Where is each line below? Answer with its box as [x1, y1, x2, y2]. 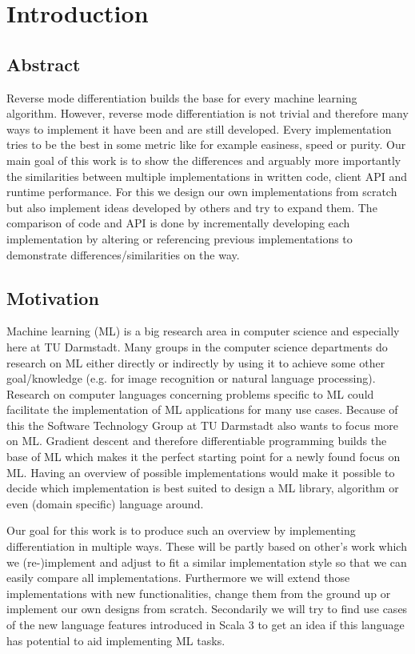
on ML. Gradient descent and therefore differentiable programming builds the [6, 432, 387, 449]
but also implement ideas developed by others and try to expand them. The [6, 199, 377, 215]
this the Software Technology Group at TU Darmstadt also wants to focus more [6, 416, 399, 433]
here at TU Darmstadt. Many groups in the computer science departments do [6, 338, 388, 355]
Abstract [6, 51, 81, 76]
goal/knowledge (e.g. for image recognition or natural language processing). [6, 370, 376, 387]
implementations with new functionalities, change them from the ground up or [6, 584, 391, 601]
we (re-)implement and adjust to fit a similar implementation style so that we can [6, 553, 407, 570]
